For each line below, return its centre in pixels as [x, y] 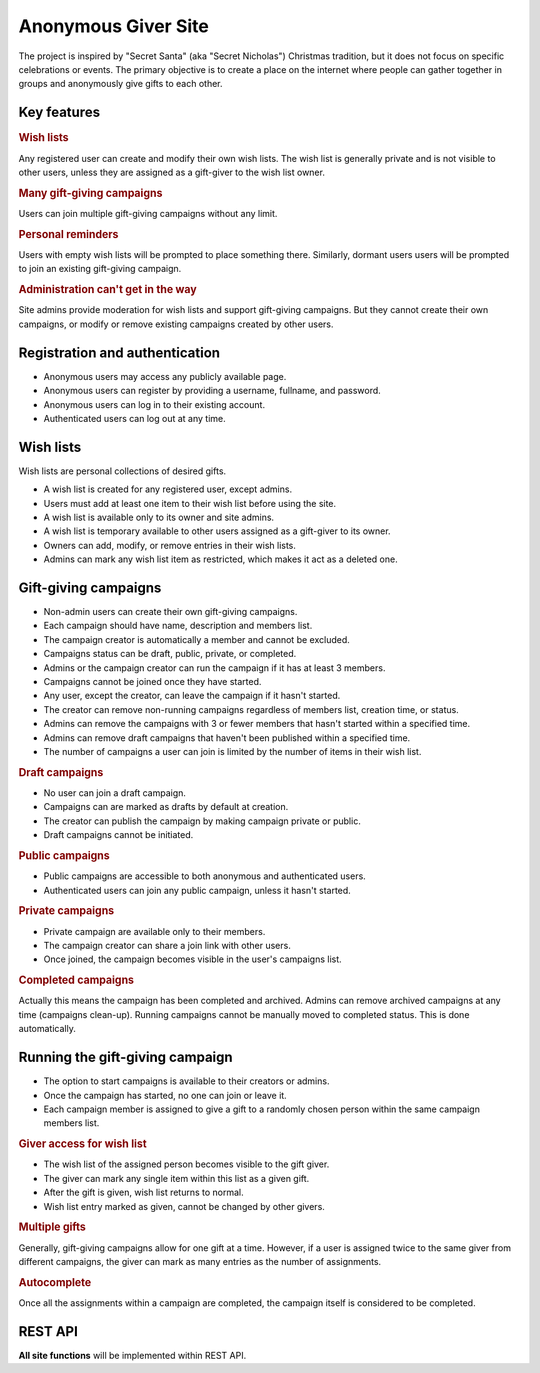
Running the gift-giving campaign [126, 1057]
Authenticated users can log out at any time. [134, 418]
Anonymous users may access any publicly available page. [165, 376]
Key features [59, 112]
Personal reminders [68, 234]
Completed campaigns [76, 980]
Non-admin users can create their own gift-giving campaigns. [170, 612]
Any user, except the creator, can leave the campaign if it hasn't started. [192, 696]
